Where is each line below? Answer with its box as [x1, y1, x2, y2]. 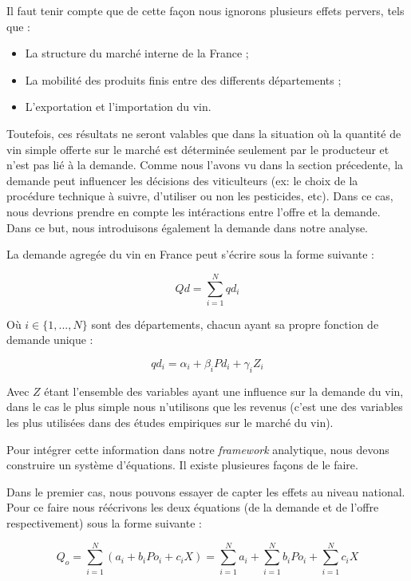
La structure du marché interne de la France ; [25, 45, 249, 61]
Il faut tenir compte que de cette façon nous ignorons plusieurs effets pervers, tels [6, 2, 405, 18]
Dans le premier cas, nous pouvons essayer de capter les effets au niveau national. [6, 483, 405, 500]
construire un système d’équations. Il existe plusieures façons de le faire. [6, 457, 358, 473]
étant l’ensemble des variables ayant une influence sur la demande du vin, [44, 382, 404, 399]
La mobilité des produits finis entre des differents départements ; [25, 71, 342, 88]
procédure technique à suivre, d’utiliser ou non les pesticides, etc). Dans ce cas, [6, 188, 393, 204]
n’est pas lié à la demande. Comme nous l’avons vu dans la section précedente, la [6, 156, 404, 173]
